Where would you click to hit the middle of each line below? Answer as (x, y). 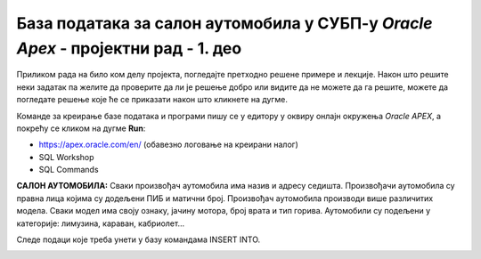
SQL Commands (69, 170)
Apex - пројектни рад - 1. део (129, 48)
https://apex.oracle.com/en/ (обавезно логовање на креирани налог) (168, 145)
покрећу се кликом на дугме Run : (81, 128)
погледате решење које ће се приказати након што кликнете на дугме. (152, 100)
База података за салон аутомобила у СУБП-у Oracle (224, 23)
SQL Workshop (66, 157)
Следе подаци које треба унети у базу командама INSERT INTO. (139, 239)
